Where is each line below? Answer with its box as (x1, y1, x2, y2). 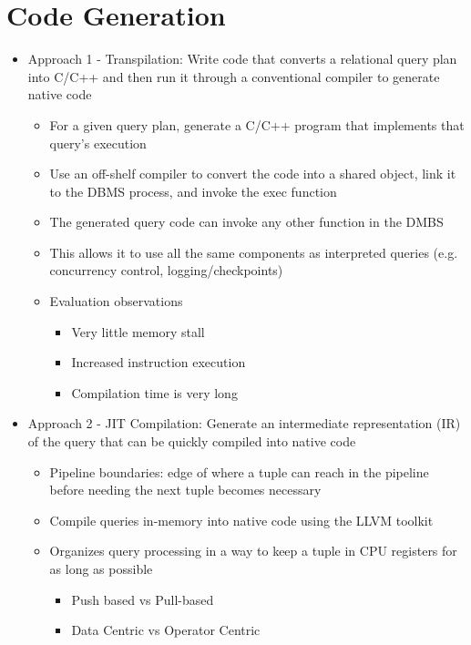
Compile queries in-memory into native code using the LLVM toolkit (49, 510, 434, 529)
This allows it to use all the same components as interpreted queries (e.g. (49, 242, 458, 261)
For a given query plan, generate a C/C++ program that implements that (49, 115, 465, 134)
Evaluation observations (49, 292, 183, 311)
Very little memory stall (71, 322, 205, 341)
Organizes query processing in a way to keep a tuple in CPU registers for (49, 541, 457, 560)
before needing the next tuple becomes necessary (49, 480, 322, 499)
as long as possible (49, 559, 153, 578)
